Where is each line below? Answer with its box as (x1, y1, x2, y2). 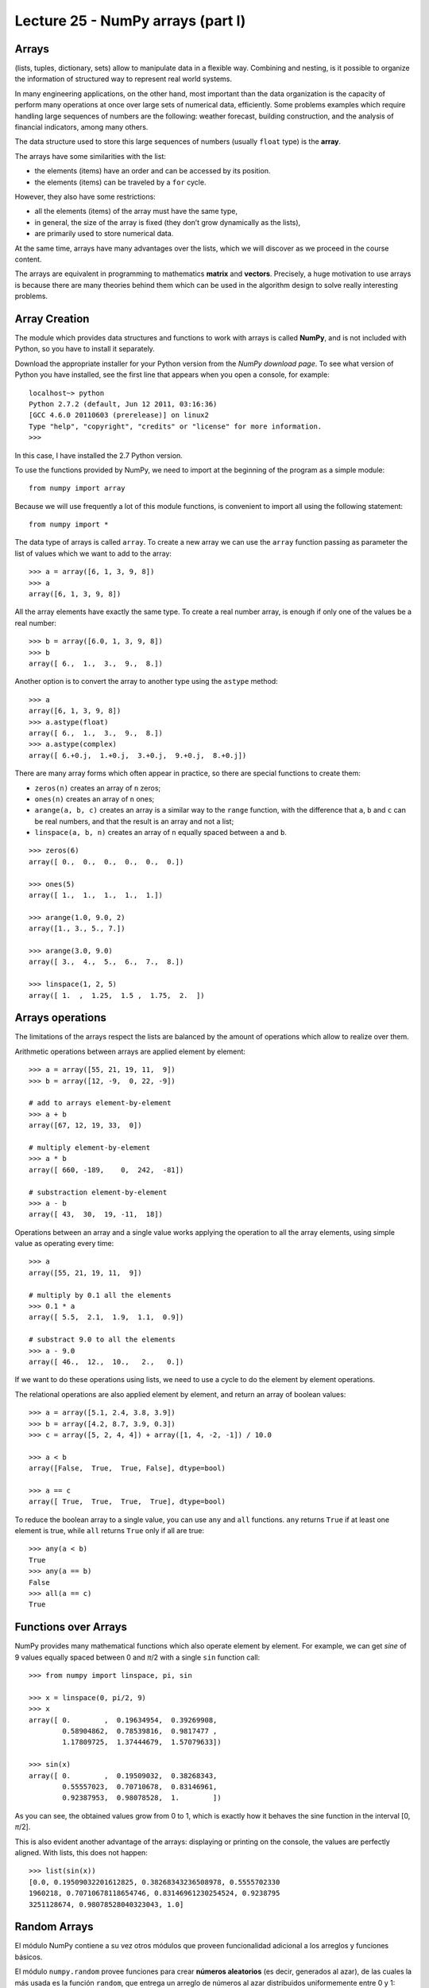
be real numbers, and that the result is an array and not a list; (34, 816, 234, 826)
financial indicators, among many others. (14, 122, 149, 132)
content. (14, 254, 43, 264)
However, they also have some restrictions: (14, 192, 157, 201)
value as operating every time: (14, 1239, 114, 1248)
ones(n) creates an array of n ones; (34, 794, 155, 803)
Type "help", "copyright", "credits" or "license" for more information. (29, 421, 323, 431)
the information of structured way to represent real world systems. (14, 74, 233, 83)
